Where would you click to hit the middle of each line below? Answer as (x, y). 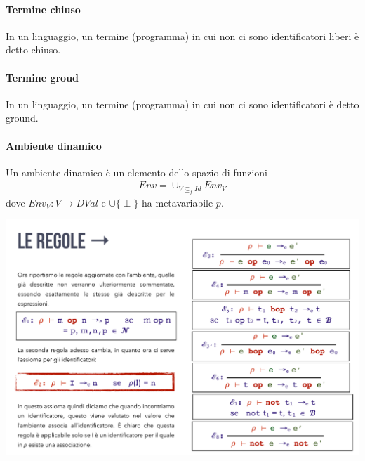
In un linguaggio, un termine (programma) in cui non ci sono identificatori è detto (182, 104)
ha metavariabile (178, 202)
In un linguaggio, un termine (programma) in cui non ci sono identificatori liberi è (182, 35)
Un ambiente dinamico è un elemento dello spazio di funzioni (137, 172)
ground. (22, 118)
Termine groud (42, 77)
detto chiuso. (33, 50)
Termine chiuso (43, 9)
